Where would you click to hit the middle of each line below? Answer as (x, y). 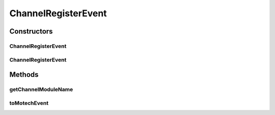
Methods (24, 75)
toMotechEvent (29, 103)
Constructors (31, 31)
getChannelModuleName (41, 90)
